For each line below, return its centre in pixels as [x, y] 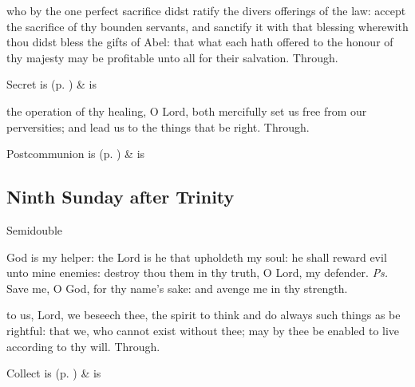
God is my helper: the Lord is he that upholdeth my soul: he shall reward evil [197, 257]
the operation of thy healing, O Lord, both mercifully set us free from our [187, 111]
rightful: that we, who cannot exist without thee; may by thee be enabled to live [203, 330]
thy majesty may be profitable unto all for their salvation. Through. [172, 57]
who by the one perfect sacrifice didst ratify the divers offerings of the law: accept [206, 10]
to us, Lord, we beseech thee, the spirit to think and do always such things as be [204, 315]
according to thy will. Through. [83, 346]
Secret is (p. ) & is [51, 84]
